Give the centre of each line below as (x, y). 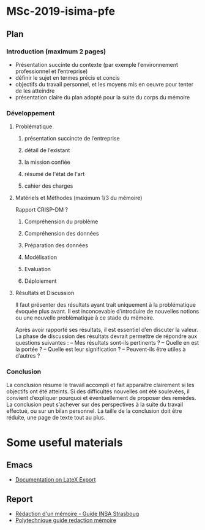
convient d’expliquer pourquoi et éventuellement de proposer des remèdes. (101, 398)
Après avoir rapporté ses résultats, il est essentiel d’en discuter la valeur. (107, 330)
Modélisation (41, 257)
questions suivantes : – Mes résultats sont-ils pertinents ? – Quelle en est (107, 343)
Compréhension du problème (61, 221)
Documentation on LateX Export (55, 480)
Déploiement (40, 281)
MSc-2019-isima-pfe (61, 11)
